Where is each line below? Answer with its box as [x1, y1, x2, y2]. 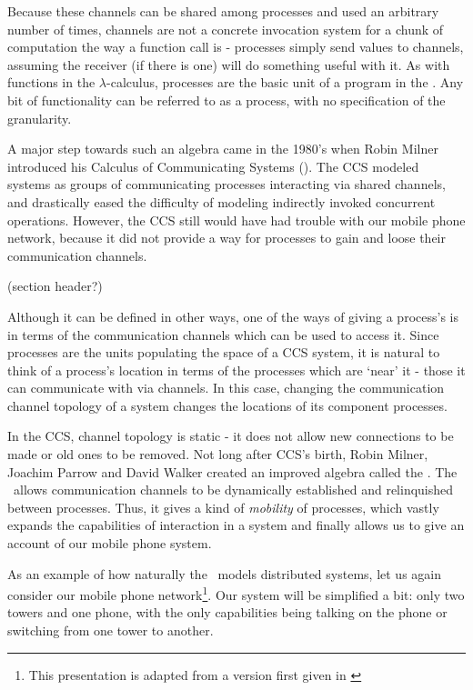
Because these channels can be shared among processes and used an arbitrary [7, 2, 439, 20]
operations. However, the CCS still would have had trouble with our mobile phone [7, 210, 466, 229]
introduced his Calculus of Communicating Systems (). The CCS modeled [7, 156, 419, 175]
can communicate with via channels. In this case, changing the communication [7, 378, 445, 397]
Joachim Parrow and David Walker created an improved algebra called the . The [7, 462, 458, 481]
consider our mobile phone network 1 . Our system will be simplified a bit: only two [7, 583, 465, 604]
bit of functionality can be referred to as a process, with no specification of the [7, 90, 446, 109]
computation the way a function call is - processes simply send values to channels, [7, 37, 464, 56]
